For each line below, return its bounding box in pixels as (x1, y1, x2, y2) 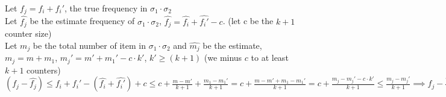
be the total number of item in (33, 39, 146, 51)
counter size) (5, 27, 52, 40)
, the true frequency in (64, 2, 148, 14)
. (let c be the (222, 14, 274, 27)
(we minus (204, 51, 242, 64)
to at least (251, 51, 289, 64)
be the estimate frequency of (30, 14, 135, 27)
